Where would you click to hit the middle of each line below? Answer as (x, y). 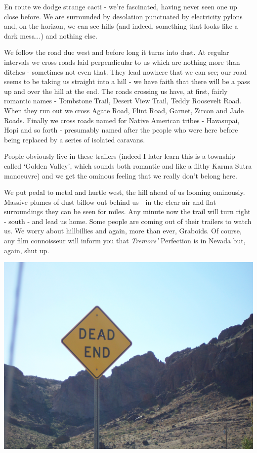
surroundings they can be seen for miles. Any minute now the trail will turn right (127, 211)
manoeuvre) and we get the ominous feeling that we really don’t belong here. (121, 175)
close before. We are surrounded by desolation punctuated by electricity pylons (123, 16)
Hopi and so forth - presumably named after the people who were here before (121, 130)
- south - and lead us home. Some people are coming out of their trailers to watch (128, 221)
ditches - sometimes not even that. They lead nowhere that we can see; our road (126, 71)
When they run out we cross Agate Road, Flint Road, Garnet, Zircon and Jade (124, 110)
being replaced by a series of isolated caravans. (75, 139)
